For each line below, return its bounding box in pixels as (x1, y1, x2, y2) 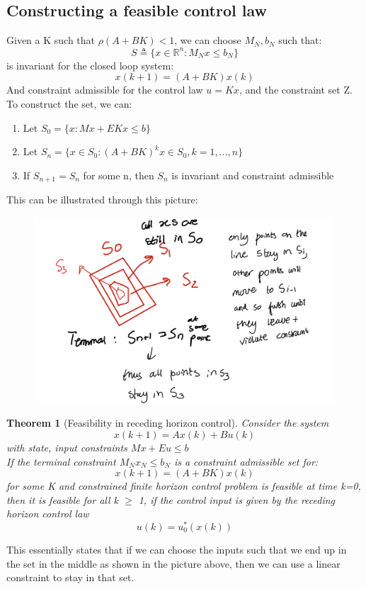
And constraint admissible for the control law (6, 82, 203, 97)
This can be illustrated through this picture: (6, 192, 198, 207)
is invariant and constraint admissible (171, 167, 334, 182)
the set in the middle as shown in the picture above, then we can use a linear (6, 556, 341, 571)
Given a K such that (6, 33, 96, 47)
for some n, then (83, 167, 154, 182)
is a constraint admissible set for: (173, 454, 319, 469)
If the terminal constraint (6, 454, 116, 469)
